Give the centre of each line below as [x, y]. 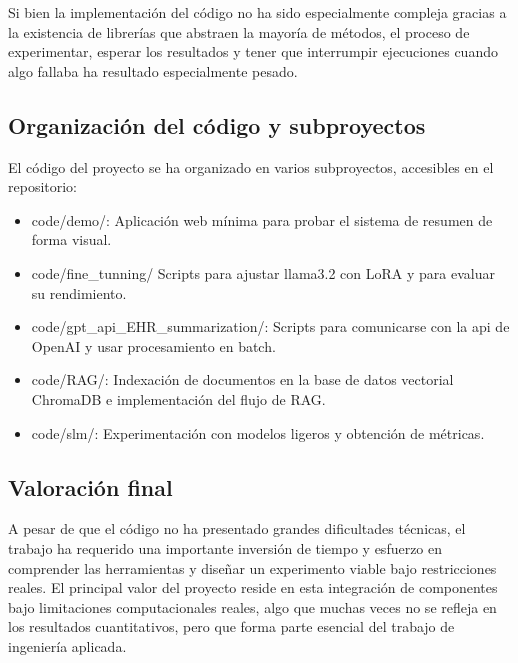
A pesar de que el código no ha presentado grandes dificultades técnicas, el [237, 528]
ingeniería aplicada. [67, 645]
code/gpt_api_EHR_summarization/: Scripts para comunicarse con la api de [270, 326]
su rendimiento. [79, 292]
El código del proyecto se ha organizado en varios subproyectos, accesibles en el [251, 166]
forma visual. [71, 239]
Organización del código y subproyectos [217, 124]
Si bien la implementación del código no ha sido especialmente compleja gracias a [257, 12]
